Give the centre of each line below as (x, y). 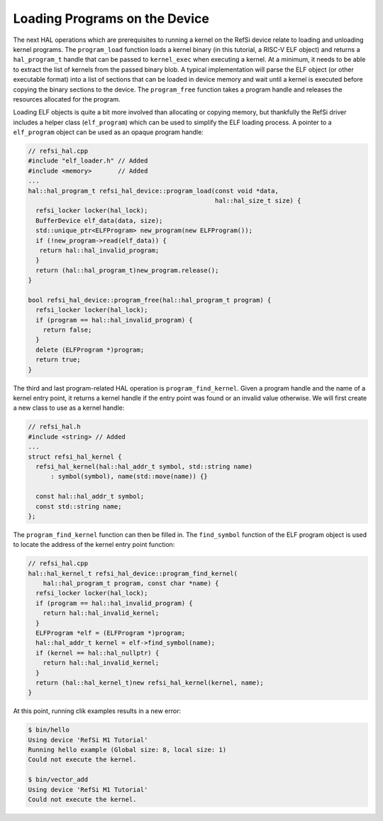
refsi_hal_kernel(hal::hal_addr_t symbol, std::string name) (144, 466)
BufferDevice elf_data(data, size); (99, 221)
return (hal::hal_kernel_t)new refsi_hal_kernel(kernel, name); (150, 683)
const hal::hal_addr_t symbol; (90, 496)
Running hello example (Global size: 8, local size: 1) (127, 750)
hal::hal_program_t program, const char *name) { (131, 583)
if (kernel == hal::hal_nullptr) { (98, 653)
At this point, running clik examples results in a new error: (97, 711)
